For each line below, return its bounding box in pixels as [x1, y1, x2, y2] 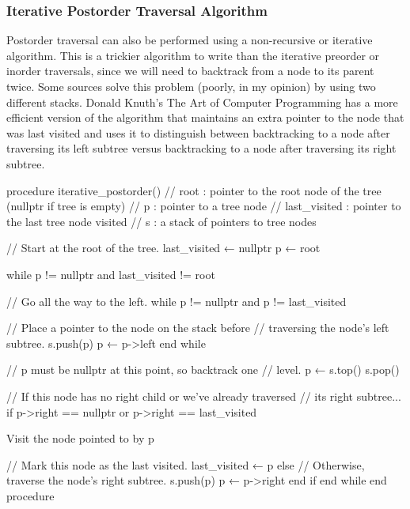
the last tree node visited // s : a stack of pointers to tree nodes [6, 213, 317, 229]
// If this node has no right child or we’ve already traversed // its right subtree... [6, 387, 401, 404]
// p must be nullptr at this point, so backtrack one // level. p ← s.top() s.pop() [6, 361, 400, 378]
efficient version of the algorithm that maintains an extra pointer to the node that [6, 109, 404, 126]
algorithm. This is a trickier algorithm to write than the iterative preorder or [6, 47, 380, 63]
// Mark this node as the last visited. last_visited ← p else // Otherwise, [6, 456, 365, 473]
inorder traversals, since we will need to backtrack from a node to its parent [6, 62, 374, 79]
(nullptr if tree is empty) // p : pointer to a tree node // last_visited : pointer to [6, 198, 401, 214]
